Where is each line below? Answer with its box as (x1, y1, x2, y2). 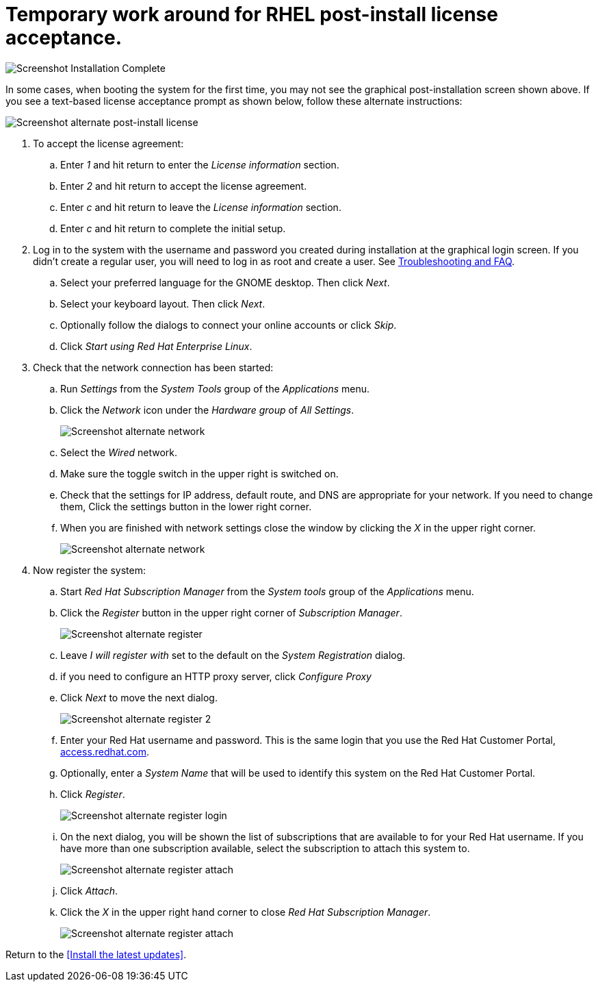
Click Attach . (60, 884, 118, 897)
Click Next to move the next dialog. (60, 691, 218, 703)
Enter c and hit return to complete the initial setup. (60, 222, 286, 234)
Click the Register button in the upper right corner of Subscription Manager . (60, 606, 402, 619)
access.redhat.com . (60, 745, 150, 758)
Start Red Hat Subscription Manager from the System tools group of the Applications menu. (60, 585, 474, 597)
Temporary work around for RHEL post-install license (5, 3, 498, 26)
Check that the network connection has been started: (33, 361, 274, 373)
